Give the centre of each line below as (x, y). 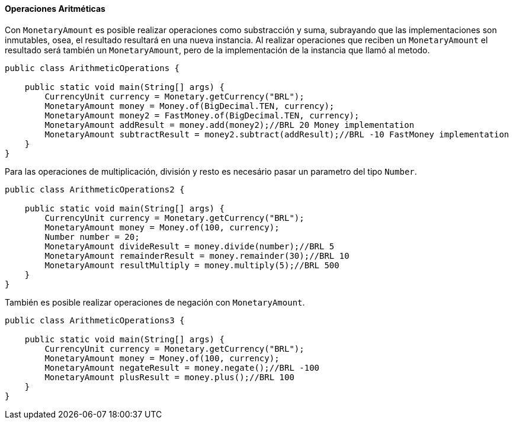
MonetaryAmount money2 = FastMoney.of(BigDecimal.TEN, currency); (202, 115)
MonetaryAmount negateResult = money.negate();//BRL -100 (182, 367)
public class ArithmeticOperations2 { (95, 189)
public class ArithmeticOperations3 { (95, 320)
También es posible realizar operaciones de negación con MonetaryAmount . (155, 302)
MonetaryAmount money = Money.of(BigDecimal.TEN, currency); (190, 106)
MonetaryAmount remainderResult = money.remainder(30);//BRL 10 (197, 256)
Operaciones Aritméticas (55, 9)
